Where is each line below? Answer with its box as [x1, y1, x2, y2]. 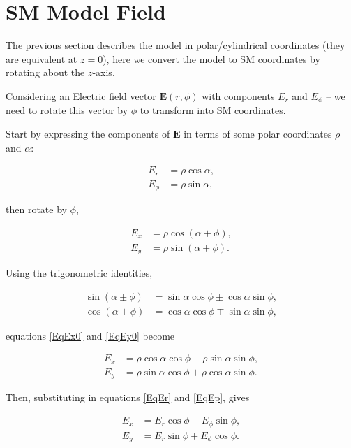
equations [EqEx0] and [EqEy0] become [6, 328, 175, 342]
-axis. [92, 65, 115, 80]
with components [202, 88, 275, 103]
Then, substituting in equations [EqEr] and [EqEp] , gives [6, 390, 250, 405]
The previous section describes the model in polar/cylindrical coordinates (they [6, 38, 345, 52]
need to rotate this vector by [6, 103, 128, 117]
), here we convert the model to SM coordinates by [103, 51, 320, 66]
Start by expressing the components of [6, 126, 170, 140]
